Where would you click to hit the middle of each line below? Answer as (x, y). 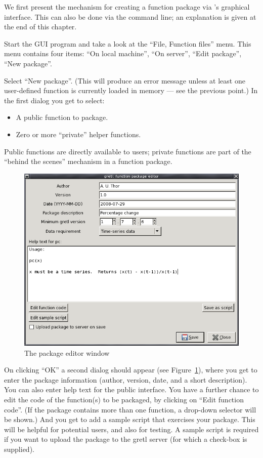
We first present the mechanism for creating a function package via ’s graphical (127, 7)
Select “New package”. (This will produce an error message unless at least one (125, 80)
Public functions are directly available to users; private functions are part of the (128, 151)
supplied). (19, 449)
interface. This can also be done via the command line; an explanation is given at (130, 16)
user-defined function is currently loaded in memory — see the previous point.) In (131, 90)
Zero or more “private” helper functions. (78, 134)
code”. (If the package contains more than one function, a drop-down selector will (130, 409)
